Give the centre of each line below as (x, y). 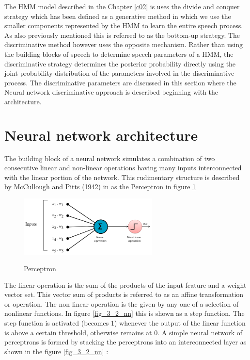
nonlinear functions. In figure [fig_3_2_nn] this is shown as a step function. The (125, 313)
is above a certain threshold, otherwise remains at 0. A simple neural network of (123, 332)
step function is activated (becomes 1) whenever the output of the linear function (125, 323)
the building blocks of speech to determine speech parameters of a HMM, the (119, 54)
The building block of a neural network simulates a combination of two (110, 158)
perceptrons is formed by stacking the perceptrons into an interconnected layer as (125, 342)
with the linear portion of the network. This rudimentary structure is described (122, 177)
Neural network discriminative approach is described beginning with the (111, 92)
